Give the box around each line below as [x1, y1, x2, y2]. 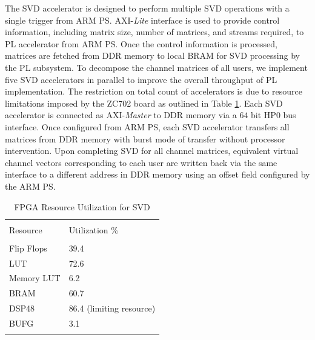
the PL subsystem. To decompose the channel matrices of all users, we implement [5, 61, 308, 73]
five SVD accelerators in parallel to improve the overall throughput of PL [5, 73, 277, 85]
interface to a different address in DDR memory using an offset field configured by [5, 168, 310, 181]
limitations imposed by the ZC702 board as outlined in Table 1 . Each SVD [5, 96, 283, 109]
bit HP [251, 108, 276, 121]
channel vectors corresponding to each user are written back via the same [5, 156, 277, 168]
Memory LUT [9, 272, 61, 284]
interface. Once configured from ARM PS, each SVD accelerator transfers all [5, 120, 290, 133]
